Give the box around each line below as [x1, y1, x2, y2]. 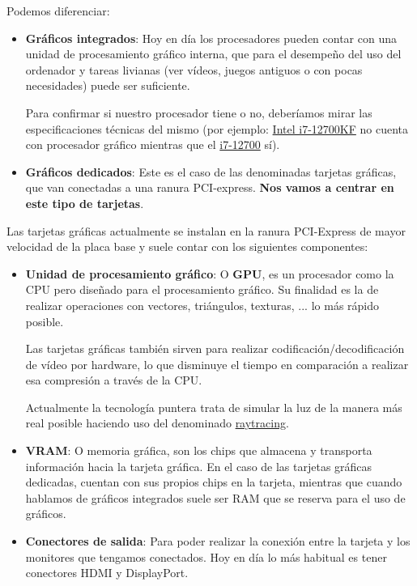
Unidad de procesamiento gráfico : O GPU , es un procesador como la [25, 265, 394, 282]
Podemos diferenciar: [6, 2, 110, 19]
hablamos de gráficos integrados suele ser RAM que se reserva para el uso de [25, 489, 406, 506]
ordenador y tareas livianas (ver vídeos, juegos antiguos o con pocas [25, 61, 363, 78]
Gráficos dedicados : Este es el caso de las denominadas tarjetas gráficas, [25, 163, 397, 180]
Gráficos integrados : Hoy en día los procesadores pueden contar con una [25, 29, 397, 46]
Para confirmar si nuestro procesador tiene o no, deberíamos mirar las [25, 104, 372, 121]
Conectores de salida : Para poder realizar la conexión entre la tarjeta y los [25, 533, 411, 550]
